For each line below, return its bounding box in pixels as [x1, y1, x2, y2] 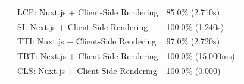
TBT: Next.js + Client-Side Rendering [17, 50, 158, 62]
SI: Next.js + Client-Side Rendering [17, 20, 148, 33]
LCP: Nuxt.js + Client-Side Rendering [17, 5, 158, 18]
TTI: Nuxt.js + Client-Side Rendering [17, 35, 157, 47]
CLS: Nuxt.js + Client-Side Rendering [17, 64, 157, 77]
